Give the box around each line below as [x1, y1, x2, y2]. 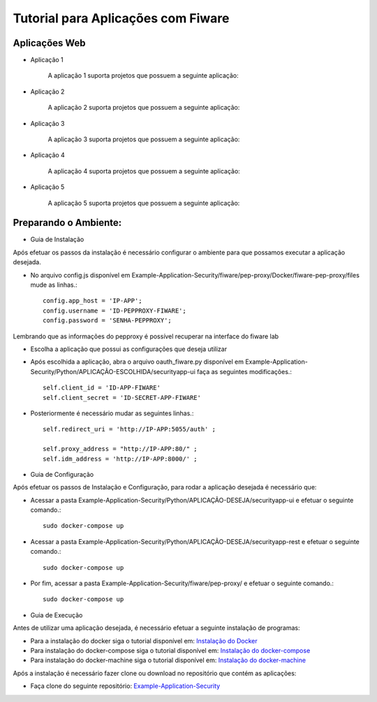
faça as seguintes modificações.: [196, 367, 293, 375]
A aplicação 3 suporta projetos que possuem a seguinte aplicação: [47, 135, 240, 143]
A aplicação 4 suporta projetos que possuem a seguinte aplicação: [47, 166, 240, 175]
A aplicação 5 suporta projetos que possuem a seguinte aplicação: [47, 199, 240, 207]
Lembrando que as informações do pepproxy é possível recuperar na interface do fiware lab [13, 332, 279, 341]
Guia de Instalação [30, 235, 84, 244]
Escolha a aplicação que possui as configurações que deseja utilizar [30, 345, 227, 353]
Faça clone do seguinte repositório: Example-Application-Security [30, 682, 221, 690]
